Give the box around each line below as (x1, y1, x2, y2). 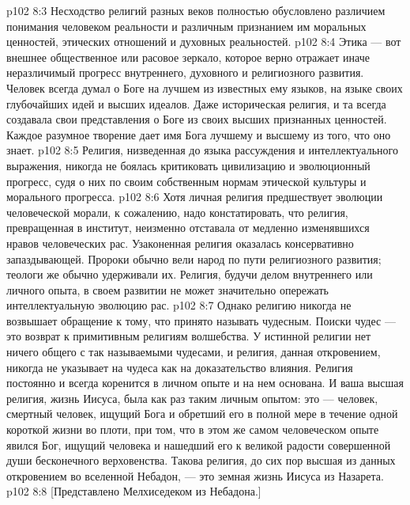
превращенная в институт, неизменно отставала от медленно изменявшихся (6, 219, 370, 236)
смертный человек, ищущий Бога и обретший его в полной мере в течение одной (6, 405, 398, 422)
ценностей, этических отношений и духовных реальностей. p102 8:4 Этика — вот (6, 33, 401, 50)
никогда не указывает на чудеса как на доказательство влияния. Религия (6, 359, 353, 375)
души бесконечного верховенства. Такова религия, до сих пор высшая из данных (6, 452, 396, 469)
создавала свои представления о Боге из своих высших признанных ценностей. (6, 111, 387, 127)
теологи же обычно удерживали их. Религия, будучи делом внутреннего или (6, 266, 373, 283)
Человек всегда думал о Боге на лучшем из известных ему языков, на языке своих (6, 79, 403, 96)
